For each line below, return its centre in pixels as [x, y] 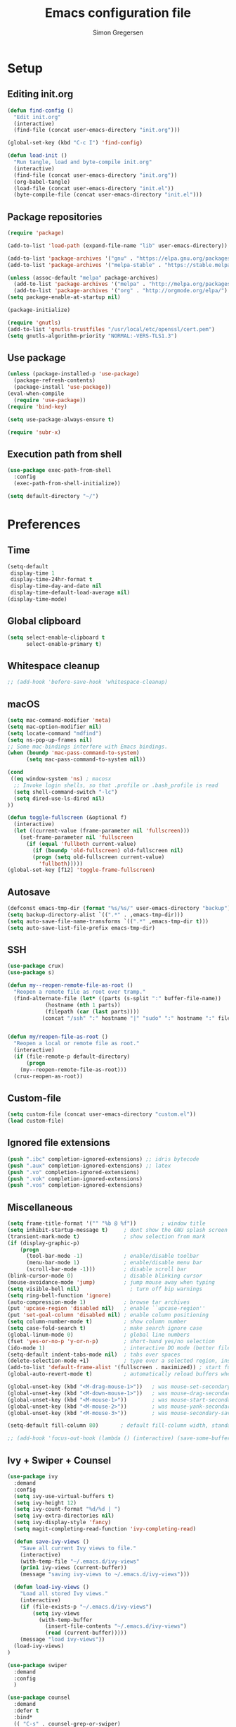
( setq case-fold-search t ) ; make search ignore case [105, 1328]
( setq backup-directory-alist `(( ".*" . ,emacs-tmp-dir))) [96, 915]
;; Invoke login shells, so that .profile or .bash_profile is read [116, 785]
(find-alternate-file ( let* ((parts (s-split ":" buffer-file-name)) [117, 998]
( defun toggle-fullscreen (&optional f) [67, 818]
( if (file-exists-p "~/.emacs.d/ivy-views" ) [86, 1607]
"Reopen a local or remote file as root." [77, 1044]
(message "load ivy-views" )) [63, 1640]
